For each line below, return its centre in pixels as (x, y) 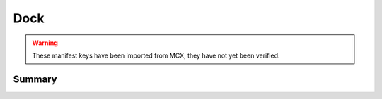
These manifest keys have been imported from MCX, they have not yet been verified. (156, 55)
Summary (35, 79)
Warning (45, 43)
